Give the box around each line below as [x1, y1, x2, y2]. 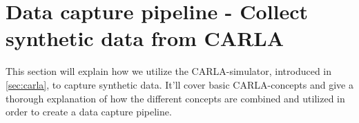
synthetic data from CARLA [6, 24, 284, 52]
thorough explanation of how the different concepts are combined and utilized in [6, 91, 345, 105]
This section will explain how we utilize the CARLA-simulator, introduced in [6, 64, 332, 78]
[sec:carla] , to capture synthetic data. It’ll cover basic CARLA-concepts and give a [6, 77, 353, 91]
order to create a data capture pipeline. [6, 104, 172, 119]
